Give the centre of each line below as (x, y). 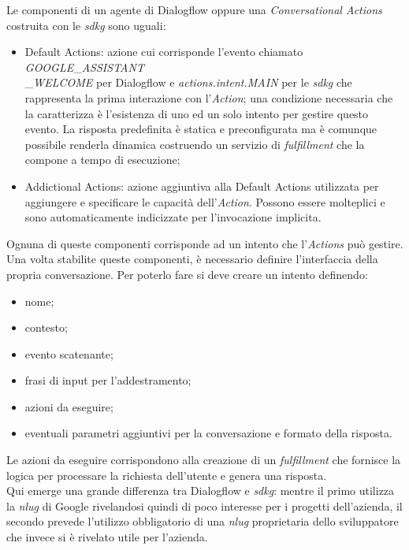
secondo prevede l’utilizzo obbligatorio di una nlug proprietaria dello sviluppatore (203, 521)
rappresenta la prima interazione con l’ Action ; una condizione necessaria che (209, 97)
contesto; (46, 327)
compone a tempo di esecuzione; (102, 160)
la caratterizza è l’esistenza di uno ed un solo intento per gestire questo (197, 113)
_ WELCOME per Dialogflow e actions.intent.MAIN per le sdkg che (188, 82)
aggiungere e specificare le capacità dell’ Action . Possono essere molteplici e (205, 201)
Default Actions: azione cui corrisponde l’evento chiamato (164, 52)
